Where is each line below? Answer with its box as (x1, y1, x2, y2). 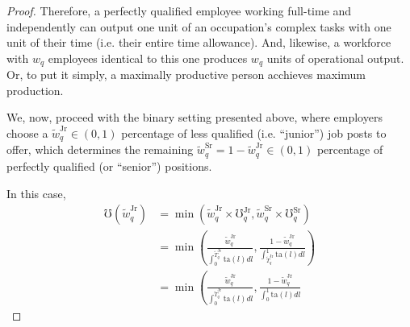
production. (6, 81, 64, 98)
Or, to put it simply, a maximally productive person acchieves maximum (6, 66, 366, 83)
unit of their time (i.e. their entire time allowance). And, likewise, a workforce (6, 34, 391, 51)
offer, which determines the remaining (6, 141, 194, 158)
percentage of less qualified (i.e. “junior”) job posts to (121, 125, 387, 142)
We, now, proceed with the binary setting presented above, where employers (6, 109, 383, 126)
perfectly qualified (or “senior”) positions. (6, 157, 212, 174)
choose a (6, 125, 48, 142)
